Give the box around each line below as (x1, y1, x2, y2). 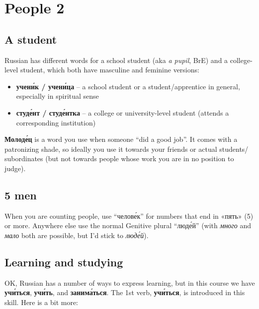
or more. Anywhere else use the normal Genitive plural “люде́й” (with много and (4, 220, 252, 231)
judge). (4, 163, 26, 173)
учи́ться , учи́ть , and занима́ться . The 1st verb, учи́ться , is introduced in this (4, 287, 245, 298)
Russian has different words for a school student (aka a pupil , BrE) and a (4, 55, 228, 65)
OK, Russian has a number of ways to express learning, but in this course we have (4, 277, 255, 288)
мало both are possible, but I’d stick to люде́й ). (4, 230, 149, 240)
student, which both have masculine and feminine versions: (20, 64, 199, 75)
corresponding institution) (16, 117, 96, 127)
